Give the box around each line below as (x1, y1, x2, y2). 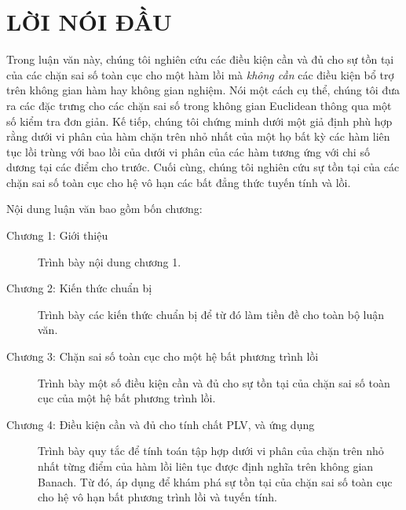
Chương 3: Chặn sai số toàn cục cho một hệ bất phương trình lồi (6, 348, 319, 365)
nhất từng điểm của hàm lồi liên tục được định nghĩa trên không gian (38, 458, 374, 474)
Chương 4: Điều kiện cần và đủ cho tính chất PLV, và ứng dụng (6, 416, 315, 432)
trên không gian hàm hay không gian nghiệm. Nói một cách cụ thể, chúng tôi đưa (6, 82, 400, 98)
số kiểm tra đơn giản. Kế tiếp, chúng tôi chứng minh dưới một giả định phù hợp (6, 112, 393, 129)
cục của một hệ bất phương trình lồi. (38, 390, 216, 406)
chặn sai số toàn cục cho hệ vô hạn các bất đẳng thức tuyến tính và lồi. (6, 174, 351, 190)
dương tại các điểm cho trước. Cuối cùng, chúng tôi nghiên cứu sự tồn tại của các (6, 159, 400, 175)
